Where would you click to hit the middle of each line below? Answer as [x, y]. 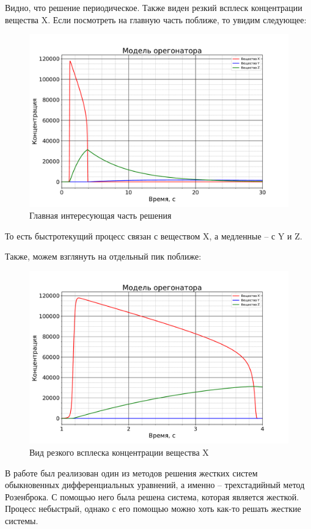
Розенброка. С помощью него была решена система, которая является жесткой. [152, 496]
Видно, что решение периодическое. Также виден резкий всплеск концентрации [154, 7]
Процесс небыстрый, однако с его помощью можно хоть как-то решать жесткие [153, 509]
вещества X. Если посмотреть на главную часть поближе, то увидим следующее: [156, 19]
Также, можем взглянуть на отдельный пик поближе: [103, 256]
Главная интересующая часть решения [101, 215]
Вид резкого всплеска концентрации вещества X [119, 452]
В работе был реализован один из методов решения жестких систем [131, 472]
